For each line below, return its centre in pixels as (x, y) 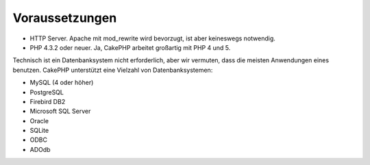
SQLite (39, 131)
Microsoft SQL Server (60, 111)
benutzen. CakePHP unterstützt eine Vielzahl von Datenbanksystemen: (113, 70)
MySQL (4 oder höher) (62, 83)
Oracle (39, 120)
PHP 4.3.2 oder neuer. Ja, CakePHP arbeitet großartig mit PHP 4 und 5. (130, 47)
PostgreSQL (47, 92)
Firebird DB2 (48, 101)
